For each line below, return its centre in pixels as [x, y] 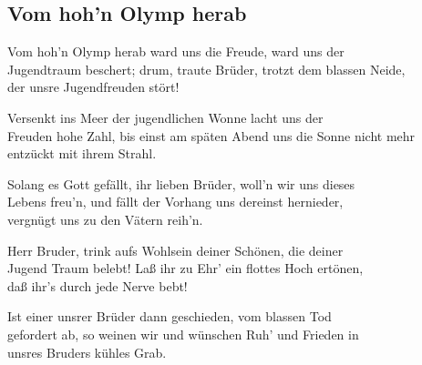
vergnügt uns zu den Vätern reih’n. [105, 219]
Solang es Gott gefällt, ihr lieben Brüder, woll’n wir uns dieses [181, 183]
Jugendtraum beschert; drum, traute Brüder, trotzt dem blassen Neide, [206, 69]
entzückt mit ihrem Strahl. [82, 153]
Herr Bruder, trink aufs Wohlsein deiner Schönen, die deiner [175, 250]
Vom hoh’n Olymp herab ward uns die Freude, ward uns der [176, 51]
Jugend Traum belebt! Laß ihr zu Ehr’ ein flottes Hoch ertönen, [185, 268]
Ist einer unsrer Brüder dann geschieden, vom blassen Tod [170, 316]
